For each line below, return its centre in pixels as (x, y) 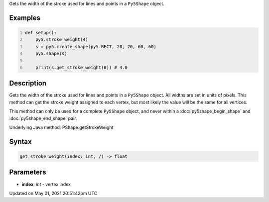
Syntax (20, 142)
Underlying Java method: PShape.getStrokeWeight (61, 127)
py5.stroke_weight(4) (62, 40)
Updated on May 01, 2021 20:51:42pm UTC (53, 193)
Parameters (28, 172)
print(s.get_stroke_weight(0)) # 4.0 (82, 67)
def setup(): (41, 33)
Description (28, 83)
